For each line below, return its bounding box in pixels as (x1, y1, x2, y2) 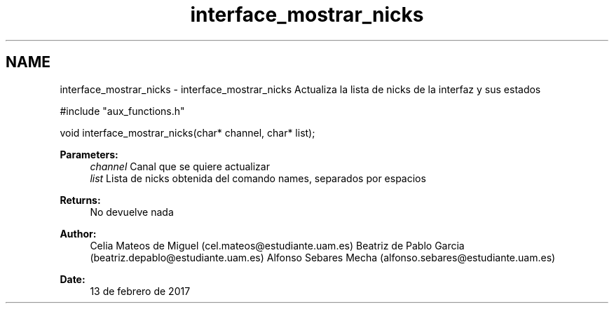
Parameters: (60, 148, 118, 160)
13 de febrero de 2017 (90, 284, 191, 297)
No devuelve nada (90, 205, 174, 218)
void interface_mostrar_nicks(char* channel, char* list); (60, 126, 315, 139)
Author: (60, 227, 97, 240)
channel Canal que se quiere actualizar (90, 160, 270, 172)
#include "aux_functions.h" (60, 104, 185, 117)
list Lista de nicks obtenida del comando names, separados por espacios (90, 172, 426, 184)
